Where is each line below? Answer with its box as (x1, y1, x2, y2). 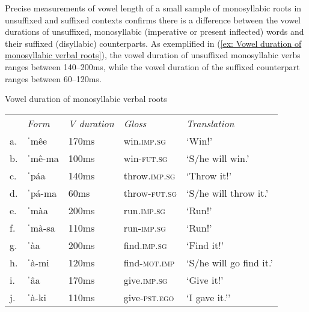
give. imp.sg (123, 272, 168, 287)
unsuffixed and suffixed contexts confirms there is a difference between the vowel (5, 13, 301, 26)
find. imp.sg (123, 238, 167, 252)
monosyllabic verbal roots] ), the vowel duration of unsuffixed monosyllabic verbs (5, 49, 301, 61)
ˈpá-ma (27, 185, 57, 200)
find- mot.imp (123, 255, 175, 269)
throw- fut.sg (123, 185, 177, 200)
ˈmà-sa (27, 220, 55, 235)
